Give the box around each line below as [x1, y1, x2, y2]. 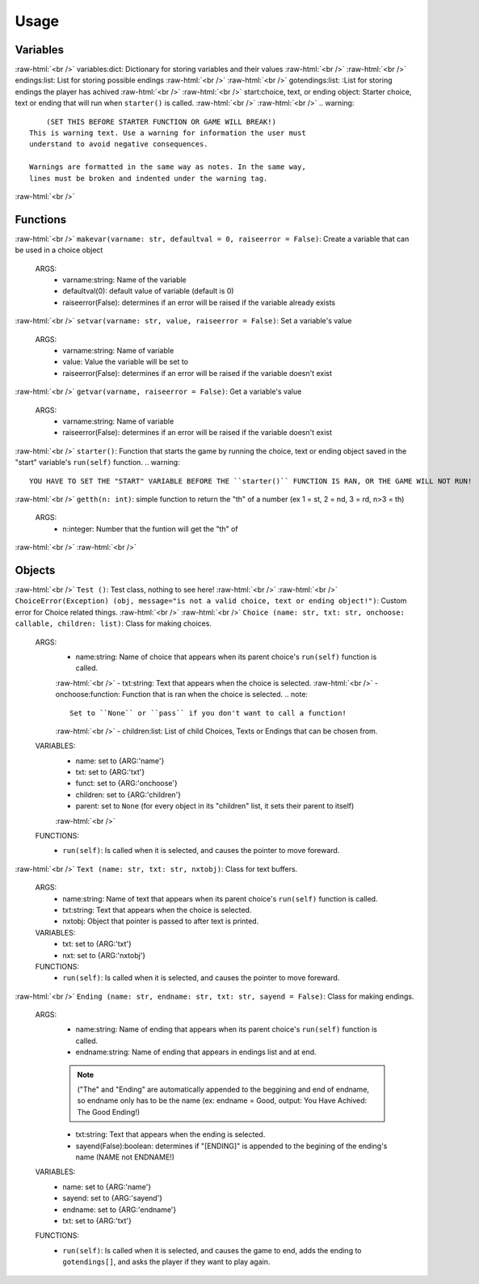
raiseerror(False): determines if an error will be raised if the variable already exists [62, 298, 335, 307]
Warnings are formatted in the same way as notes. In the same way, [29, 163, 306, 171]
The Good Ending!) [77, 1107, 141, 1117]
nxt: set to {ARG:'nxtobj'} [62, 950, 146, 960]
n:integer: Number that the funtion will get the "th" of [62, 524, 238, 534]
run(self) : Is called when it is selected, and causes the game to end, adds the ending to [62, 1245, 362, 1255]
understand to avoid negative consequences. [29, 140, 209, 149]
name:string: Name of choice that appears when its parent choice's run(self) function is [75, 652, 377, 661]
